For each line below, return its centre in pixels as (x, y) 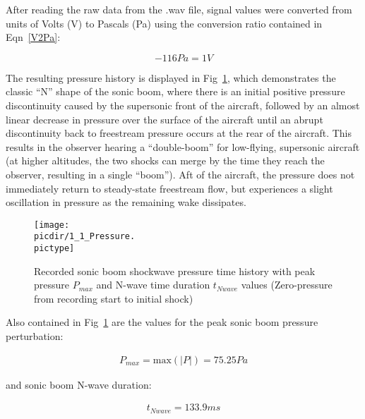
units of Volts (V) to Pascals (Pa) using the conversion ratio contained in (164, 23)
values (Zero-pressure (287, 285)
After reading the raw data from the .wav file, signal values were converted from (179, 9)
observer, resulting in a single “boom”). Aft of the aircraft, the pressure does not (180, 174)
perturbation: (35, 336)
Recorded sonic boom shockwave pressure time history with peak (175, 271)
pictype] (54, 249)
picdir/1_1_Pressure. (85, 237)
